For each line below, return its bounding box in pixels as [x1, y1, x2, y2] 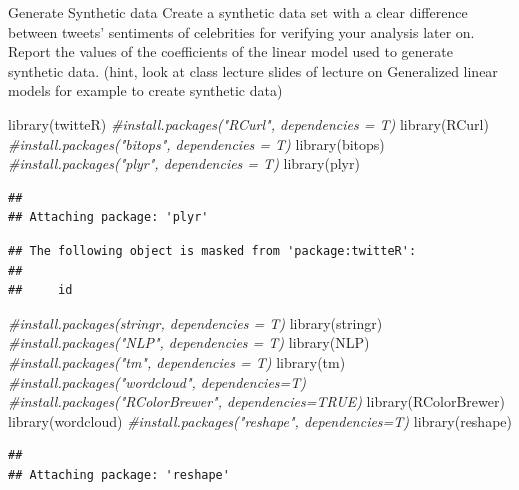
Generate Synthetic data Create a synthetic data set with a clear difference [8, 2, 468, 22]
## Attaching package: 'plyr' [8, 210, 209, 225]
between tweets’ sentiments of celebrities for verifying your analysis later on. [8, 21, 475, 42]
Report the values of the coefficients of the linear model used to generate [8, 41, 453, 62]
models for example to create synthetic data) [8, 80, 283, 101]
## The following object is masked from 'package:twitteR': [8, 243, 417, 258]
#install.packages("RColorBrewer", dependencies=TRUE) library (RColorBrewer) [8, 391, 505, 412]
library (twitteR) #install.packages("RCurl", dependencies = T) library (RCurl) [8, 113, 489, 134]
